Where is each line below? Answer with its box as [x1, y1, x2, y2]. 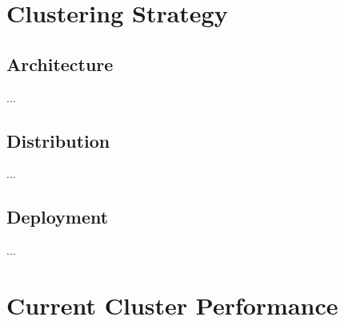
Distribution [6, 128, 110, 153]
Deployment [6, 204, 109, 229]
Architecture [6, 51, 114, 76]
